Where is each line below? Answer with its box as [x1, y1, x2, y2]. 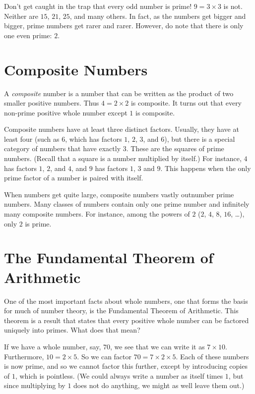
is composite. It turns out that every [130, 98, 242, 108]
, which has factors [65, 133, 122, 144]
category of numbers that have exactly [4, 143, 121, 154]
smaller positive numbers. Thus [4, 98, 99, 108]
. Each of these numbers [176, 351, 249, 361]
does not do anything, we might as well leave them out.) [73, 380, 245, 391]
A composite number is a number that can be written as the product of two [4, 88, 234, 98]
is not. [223, 1, 243, 11]
